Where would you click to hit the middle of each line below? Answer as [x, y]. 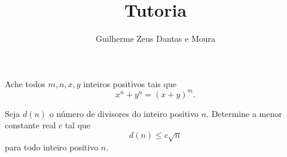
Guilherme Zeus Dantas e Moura [155, 39]
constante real [30, 125]
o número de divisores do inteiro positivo [124, 113]
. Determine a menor [244, 113]
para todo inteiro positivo [52, 147]
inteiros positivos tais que [130, 83]
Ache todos [25, 83]
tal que [78, 125]
